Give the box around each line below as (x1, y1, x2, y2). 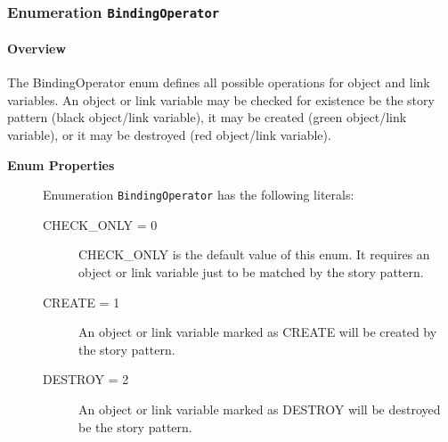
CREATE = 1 (43, 292, 120, 311)
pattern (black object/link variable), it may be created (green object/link (7, 108, 407, 127)
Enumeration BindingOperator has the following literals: (43, 185, 354, 204)
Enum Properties (7, 155, 115, 174)
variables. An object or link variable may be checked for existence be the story (7, 90, 435, 109)
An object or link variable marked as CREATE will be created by (78, 323, 437, 341)
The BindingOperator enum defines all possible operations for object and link (7, 73, 430, 92)
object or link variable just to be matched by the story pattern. (78, 263, 424, 282)
